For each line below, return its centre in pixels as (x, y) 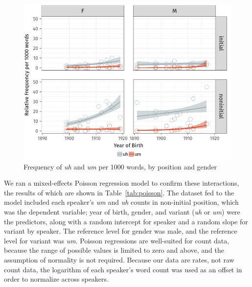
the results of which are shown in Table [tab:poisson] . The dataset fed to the (119, 192)
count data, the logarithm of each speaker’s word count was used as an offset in (123, 269)
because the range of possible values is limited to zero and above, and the (114, 250)
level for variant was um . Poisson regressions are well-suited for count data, (117, 240)
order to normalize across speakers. (56, 279)
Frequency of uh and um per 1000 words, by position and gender (120, 166)
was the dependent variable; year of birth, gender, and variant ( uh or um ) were (122, 211)
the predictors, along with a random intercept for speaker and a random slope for (126, 221)
